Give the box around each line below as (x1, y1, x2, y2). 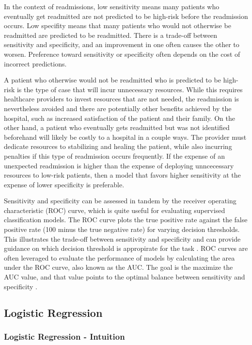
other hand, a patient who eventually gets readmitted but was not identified (4, 122, 230, 132)
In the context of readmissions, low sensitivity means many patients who (4, 1, 220, 11)
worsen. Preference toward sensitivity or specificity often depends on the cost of (4, 49, 240, 59)
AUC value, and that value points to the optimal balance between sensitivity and (4, 272, 245, 282)
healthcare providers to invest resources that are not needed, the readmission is (4, 94, 239, 104)
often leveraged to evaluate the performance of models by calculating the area (4, 252, 235, 263)
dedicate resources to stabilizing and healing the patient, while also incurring (4, 141, 232, 151)
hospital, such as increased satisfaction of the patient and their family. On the (4, 113, 235, 123)
